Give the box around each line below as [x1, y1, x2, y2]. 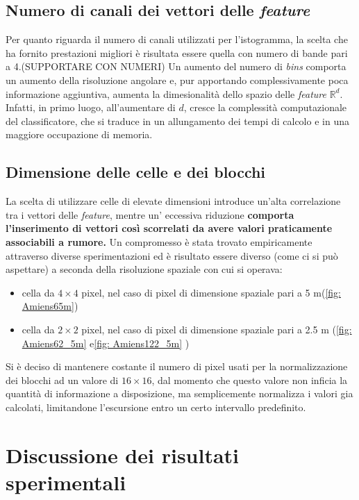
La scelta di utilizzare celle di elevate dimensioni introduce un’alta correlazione [6, 194, 341, 208]
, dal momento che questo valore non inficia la [151, 372, 348, 387]
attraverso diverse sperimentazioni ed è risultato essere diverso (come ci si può [6, 248, 338, 262]
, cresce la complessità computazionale [183, 100, 347, 115]
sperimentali [6, 467, 126, 496]
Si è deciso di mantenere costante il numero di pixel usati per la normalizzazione [6, 359, 348, 374]
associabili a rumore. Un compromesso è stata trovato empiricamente [6, 234, 312, 249]
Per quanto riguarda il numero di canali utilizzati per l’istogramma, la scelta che [6, 32, 348, 47]
